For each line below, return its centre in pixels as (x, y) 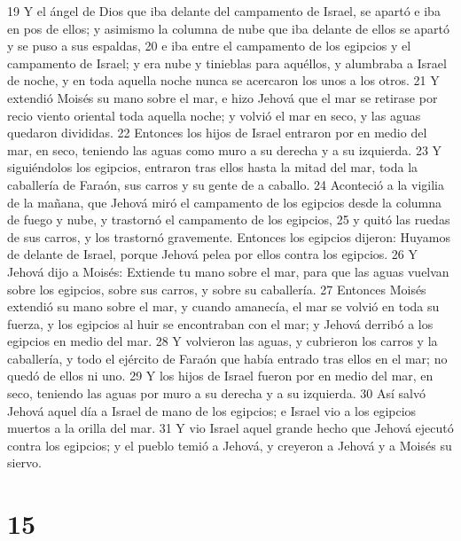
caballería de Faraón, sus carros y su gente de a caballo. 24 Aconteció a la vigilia (226, 184)
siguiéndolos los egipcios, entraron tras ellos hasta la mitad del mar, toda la (213, 167)
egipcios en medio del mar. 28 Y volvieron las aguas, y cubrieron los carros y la (223, 341)
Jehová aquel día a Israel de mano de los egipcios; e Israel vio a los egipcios (212, 410)
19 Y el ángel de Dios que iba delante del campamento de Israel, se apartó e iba (224, 11)
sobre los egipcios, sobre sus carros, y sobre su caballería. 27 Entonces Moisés (217, 289)
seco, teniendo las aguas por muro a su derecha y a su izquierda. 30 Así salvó (216, 393)
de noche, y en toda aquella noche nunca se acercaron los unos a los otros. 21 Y (223, 80)
